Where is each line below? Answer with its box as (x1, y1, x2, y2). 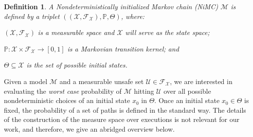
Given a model (4, 76, 48, 86)
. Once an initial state (154, 95, 220, 105)
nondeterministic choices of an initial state (4, 95, 130, 105)
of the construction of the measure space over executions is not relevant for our (4, 114, 239, 124)
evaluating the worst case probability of (4, 86, 122, 96)
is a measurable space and (37, 27, 115, 37)
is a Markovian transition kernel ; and (67, 43, 179, 53)
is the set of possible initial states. (26, 60, 127, 70)
